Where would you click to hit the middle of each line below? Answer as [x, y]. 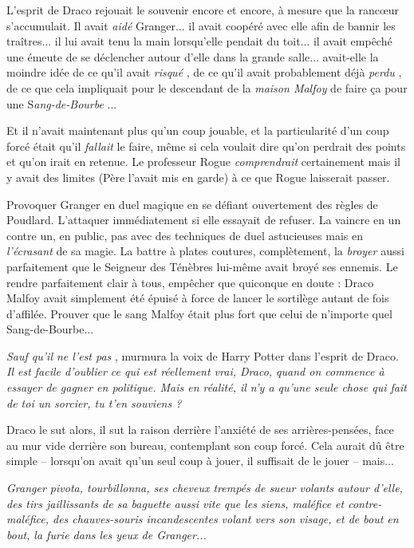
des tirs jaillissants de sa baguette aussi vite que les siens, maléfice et [175, 503]
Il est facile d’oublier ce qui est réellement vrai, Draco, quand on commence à [195, 371]
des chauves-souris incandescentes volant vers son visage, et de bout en [225, 519]
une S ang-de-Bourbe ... [62, 103]
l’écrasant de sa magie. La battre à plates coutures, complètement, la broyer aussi [205, 251]
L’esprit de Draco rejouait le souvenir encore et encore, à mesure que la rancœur [203, 10]
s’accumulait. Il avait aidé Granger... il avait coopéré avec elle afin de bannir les [201, 25]
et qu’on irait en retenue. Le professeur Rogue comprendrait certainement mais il [204, 162]
